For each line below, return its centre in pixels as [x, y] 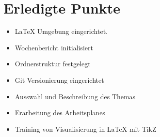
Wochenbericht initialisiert [54, 47]
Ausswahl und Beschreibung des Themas [75, 96]
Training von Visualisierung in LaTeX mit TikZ [86, 129]
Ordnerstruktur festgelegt [53, 64]
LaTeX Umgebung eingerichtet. [61, 31]
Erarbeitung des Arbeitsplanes [60, 113]
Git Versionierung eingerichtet [59, 80]
